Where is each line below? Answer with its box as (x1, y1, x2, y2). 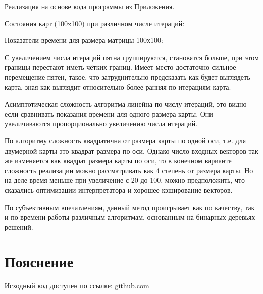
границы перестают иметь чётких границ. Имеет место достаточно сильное (5, 62, 236, 72)
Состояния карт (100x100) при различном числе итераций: (5, 18, 185, 28)
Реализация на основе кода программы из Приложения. (5, 1, 175, 11)
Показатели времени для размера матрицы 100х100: (5, 35, 163, 45)
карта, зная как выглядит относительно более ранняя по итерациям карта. (5, 81, 231, 92)
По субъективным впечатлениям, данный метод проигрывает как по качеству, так (5, 202, 255, 212)
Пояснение (5, 251, 74, 272)
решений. (5, 221, 33, 232)
